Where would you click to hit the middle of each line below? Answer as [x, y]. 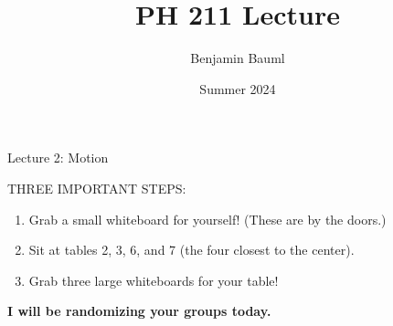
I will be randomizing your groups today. [139, 311]
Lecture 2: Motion [58, 158]
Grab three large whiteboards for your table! [154, 280]
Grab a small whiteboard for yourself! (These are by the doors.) [207, 219]
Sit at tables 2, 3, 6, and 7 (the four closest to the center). [191, 250]
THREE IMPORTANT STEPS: [97, 188]
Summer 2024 [238, 88]
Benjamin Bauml [238, 58]
